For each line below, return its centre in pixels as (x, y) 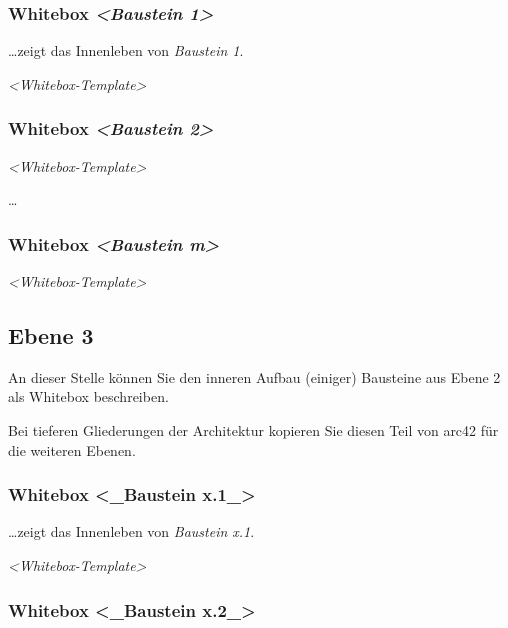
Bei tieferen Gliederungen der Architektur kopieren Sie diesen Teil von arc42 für (253, 430)
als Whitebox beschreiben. (88, 396)
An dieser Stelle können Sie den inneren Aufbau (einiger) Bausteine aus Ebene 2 (254, 376)
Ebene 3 (51, 335)
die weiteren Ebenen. (72, 449)
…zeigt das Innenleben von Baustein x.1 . (131, 531)
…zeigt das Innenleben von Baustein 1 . (126, 50)
